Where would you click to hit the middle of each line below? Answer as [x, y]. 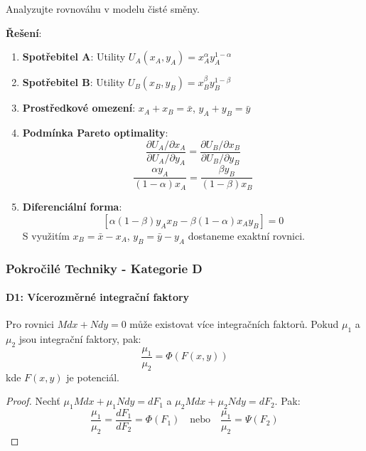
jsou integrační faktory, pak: [80, 339]
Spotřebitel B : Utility [74, 82]
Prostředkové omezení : [79, 108]
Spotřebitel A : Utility [74, 57]
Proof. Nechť [33, 401]
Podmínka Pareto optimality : [95, 132]
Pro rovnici [30, 324]
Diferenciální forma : [72, 207]
